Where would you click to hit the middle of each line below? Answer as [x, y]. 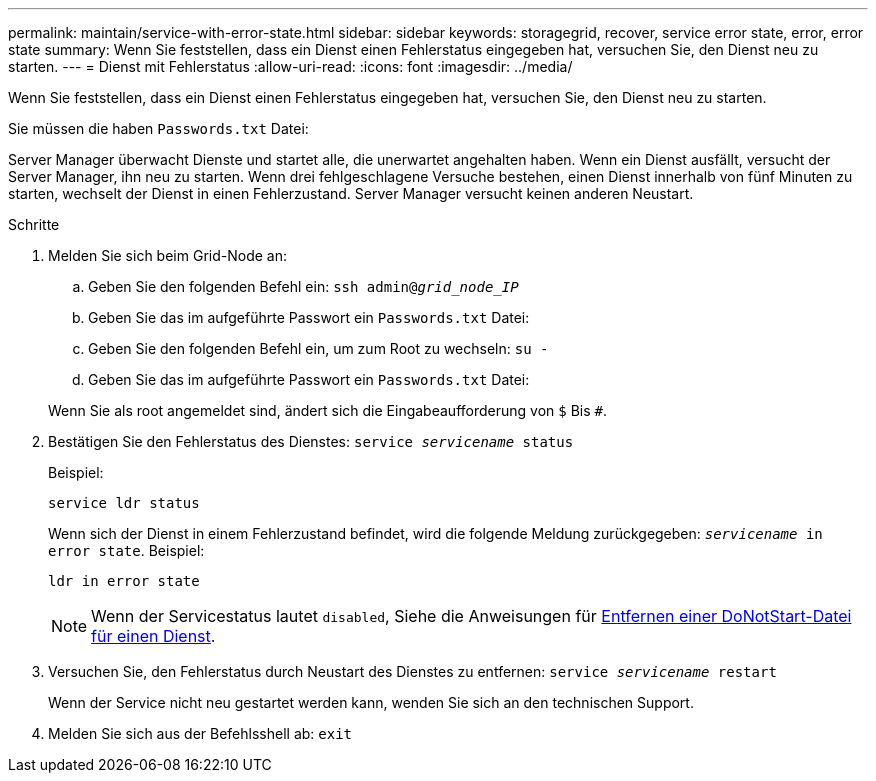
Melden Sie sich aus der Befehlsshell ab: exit [200, 733]
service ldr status [124, 503]
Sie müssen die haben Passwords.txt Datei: [158, 128]
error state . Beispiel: [126, 550]
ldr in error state [124, 581]
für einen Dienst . [153, 636]
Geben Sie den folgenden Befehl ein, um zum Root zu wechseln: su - [318, 348]
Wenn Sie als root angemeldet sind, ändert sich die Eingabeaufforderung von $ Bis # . [327, 410]
